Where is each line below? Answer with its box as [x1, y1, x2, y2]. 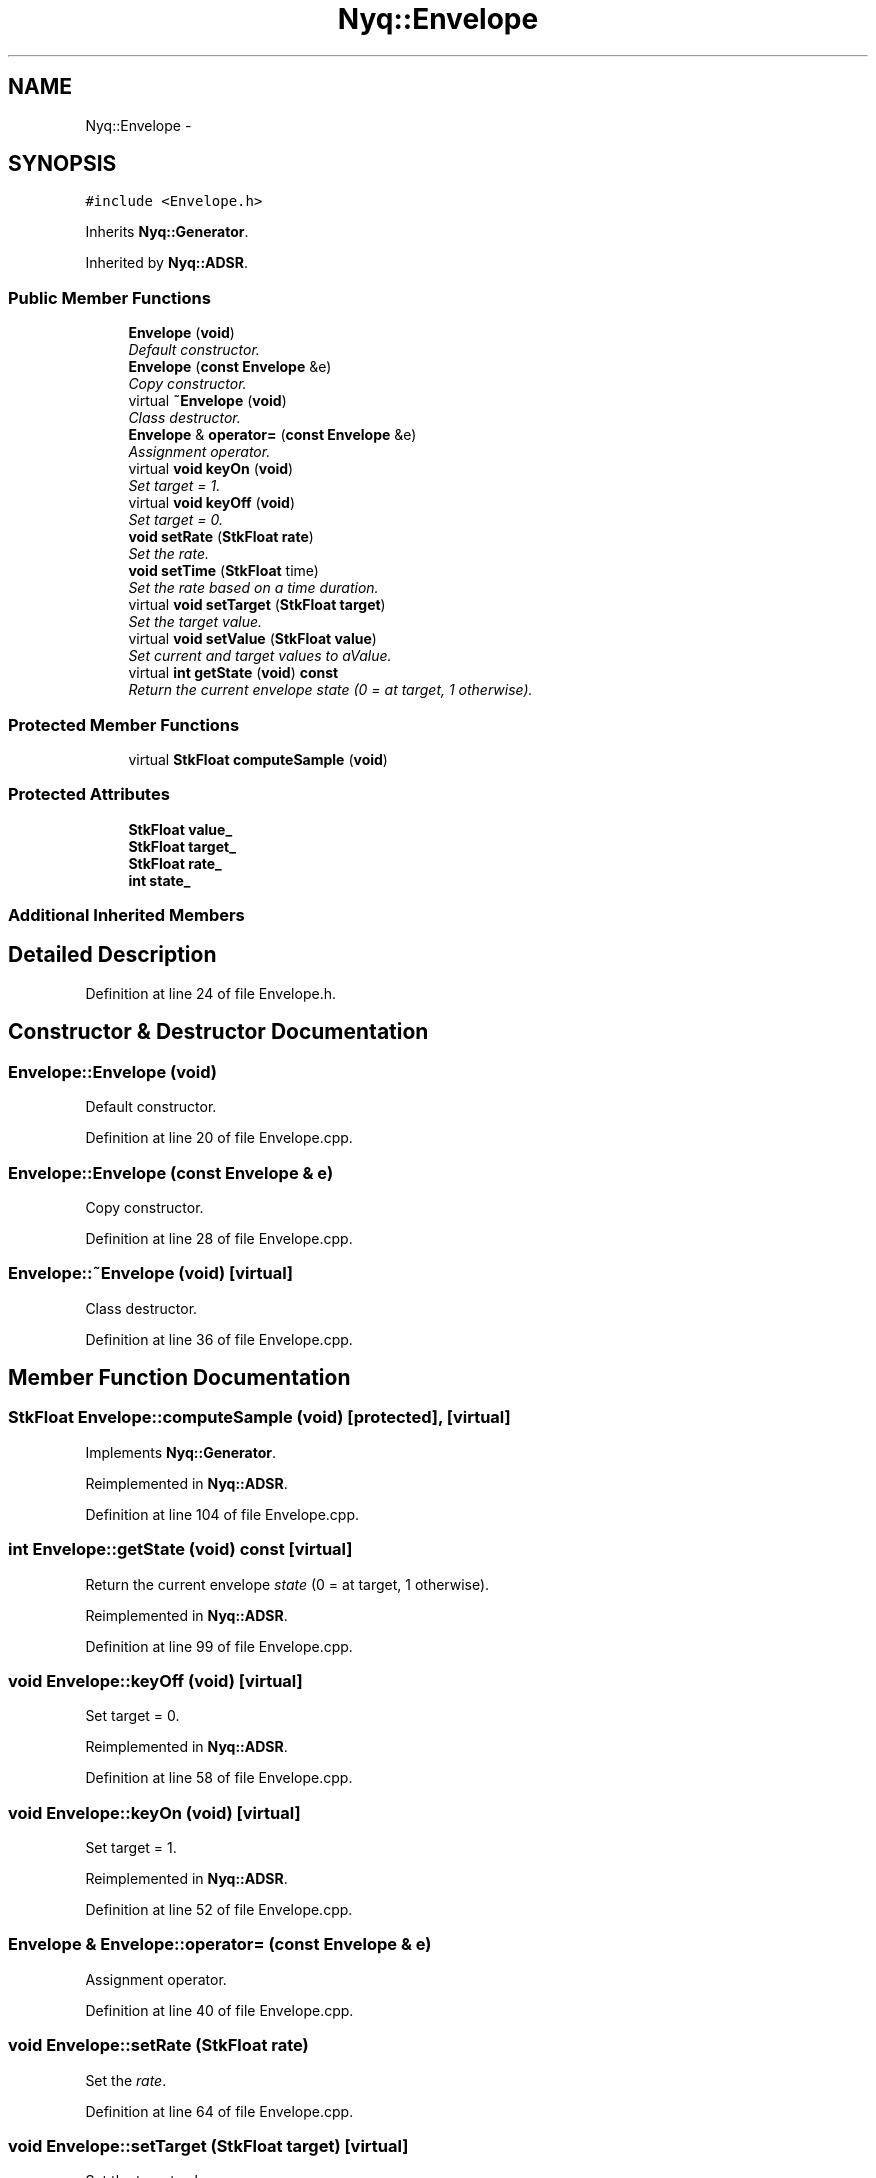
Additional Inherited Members [8, 905, 245, 926]
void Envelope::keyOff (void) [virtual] [8, 1670, 303, 1691]
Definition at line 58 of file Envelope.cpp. [85, 1769, 353, 1787]
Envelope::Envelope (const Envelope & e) [8, 1162, 334, 1183]
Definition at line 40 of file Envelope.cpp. [85, 2001, 354, 2019]
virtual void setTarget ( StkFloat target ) [128, 596, 386, 614]
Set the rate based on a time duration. [128, 579, 379, 597]
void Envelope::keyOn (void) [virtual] [8, 1802, 301, 1823]
